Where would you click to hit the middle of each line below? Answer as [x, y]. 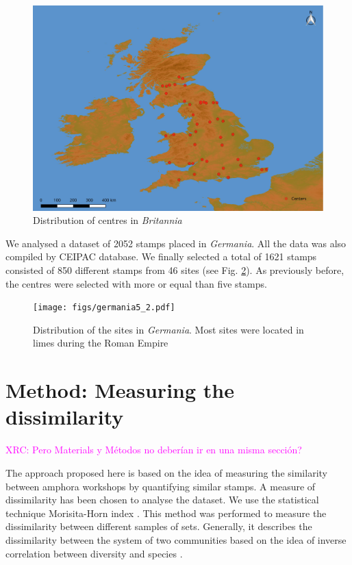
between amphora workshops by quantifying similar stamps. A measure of [161, 486]
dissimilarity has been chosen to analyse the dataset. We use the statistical [162, 500]
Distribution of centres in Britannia [108, 220]
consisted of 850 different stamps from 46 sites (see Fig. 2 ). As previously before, [175, 270]
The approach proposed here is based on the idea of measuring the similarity [166, 472]
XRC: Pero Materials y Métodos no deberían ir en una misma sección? [154, 450]
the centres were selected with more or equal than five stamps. [136, 283]
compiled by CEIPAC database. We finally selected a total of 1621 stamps [161, 256]
